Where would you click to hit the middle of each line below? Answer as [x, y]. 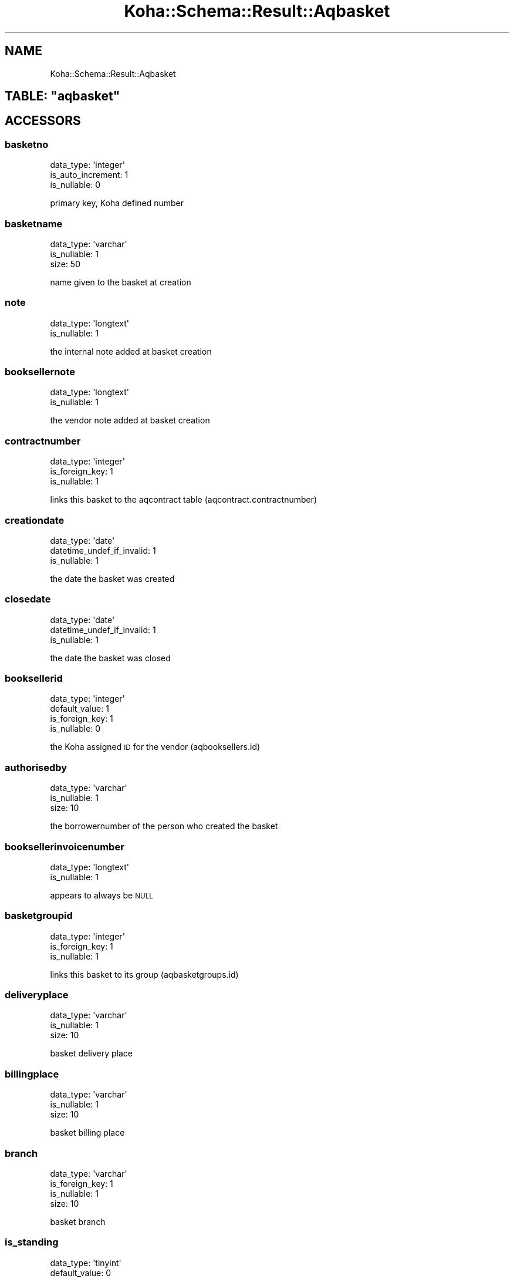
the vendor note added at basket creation [130, 420]
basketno [27, 144]
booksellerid [34, 679]
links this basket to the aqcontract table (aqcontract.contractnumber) [184, 500]
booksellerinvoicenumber [65, 847]
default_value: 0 [80, 1273]
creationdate [35, 520]
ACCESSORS [43, 121]
